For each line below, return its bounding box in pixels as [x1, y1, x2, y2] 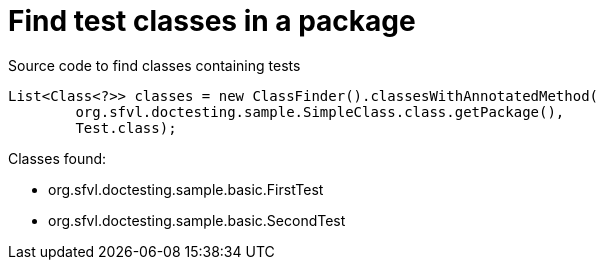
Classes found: [8, 149, 107, 167]
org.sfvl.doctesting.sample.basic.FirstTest [48, 180, 324, 198]
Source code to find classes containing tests [8, 56, 301, 74]
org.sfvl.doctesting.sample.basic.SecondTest [48, 211, 346, 229]
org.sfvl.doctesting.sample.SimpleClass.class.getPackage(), [75, 103, 565, 120]
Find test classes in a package [8, 4, 416, 38]
